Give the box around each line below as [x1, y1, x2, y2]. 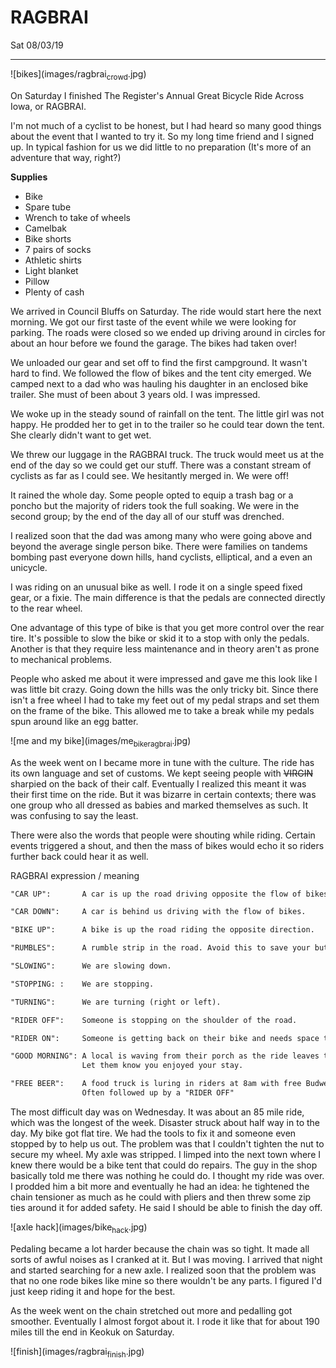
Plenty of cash [24, 286, 85, 298]
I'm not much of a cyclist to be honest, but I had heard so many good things [10, 119, 322, 131]
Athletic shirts [24, 254, 82, 266]
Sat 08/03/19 [10, 39, 64, 51]
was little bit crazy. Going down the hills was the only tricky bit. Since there [10, 683, 319, 695]
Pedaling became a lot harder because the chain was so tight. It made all [10, 1242, 310, 1255]
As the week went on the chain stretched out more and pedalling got [10, 1304, 293, 1316]
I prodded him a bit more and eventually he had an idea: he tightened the [10, 1180, 310, 1192]
